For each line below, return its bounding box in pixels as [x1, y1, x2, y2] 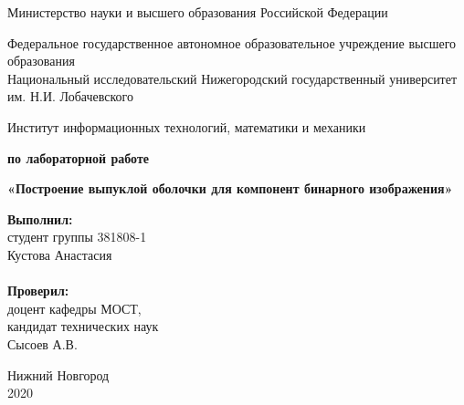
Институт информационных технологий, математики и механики [7, 117, 366, 136]
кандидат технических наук [7, 317, 159, 336]
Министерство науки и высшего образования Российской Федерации [7, 3, 388, 21]
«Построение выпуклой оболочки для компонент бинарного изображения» [7, 179, 453, 198]
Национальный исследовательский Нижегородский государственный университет [7, 68, 458, 88]
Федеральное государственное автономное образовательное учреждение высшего [7, 33, 457, 52]
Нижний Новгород [7, 365, 110, 384]
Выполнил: [7, 209, 73, 228]
